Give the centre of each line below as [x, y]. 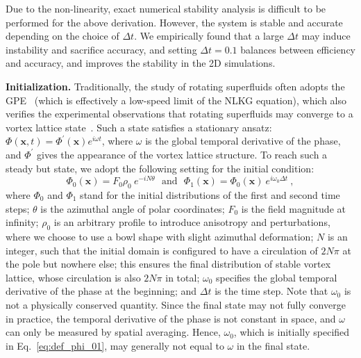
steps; [18, 208]
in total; [183, 277]
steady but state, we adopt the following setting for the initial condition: [160, 168]
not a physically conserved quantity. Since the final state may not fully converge [176, 304]
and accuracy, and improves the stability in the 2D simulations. [141, 63]
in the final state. [273, 345]
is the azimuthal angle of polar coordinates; [133, 208]
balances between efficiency [298, 49]
